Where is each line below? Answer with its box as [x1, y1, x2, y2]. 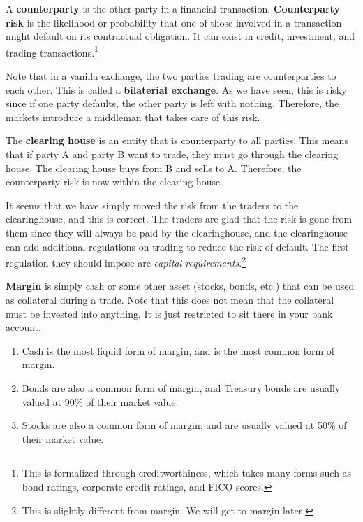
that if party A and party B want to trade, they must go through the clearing [6, 147, 339, 161]
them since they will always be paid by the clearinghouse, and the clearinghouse [6, 225, 348, 239]
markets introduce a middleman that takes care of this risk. [6, 109, 260, 124]
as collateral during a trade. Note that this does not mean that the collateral [6, 292, 334, 306]
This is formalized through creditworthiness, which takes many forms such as [22, 465, 352, 480]
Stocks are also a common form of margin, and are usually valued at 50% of [22, 418, 347, 432]
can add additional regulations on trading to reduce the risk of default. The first [6, 239, 349, 253]
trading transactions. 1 [6, 43, 98, 59]
